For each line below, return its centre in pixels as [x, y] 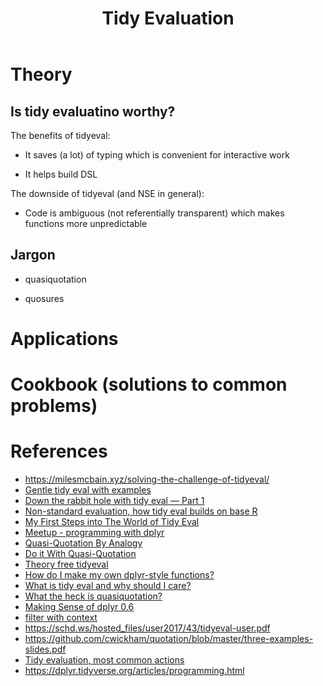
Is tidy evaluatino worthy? [93, 111]
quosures [44, 298]
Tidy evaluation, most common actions [104, 660]
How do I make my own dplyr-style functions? [119, 575]
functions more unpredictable [86, 223]
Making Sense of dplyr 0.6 [79, 607]
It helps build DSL [61, 174]
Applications [64, 339]
